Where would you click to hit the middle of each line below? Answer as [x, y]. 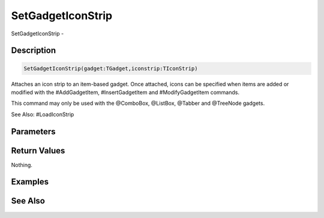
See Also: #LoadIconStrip [43, 114]
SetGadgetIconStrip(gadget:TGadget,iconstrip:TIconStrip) [111, 68]
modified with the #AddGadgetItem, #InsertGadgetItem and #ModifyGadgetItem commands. [125, 92]
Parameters [33, 131]
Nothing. [22, 165]
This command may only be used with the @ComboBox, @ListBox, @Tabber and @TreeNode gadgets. [138, 103]
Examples [30, 182]
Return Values [38, 151]
